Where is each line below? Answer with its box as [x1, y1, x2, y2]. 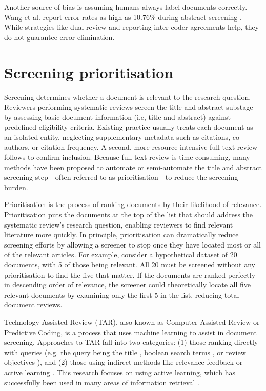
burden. [4, 181, 28, 192]
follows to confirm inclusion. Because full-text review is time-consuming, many [4, 152, 250, 162]
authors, [4, 141, 30, 152]
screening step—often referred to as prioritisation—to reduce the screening [4, 172, 238, 182]
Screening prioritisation [4, 61, 174, 83]
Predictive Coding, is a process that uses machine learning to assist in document [4, 326, 257, 337]
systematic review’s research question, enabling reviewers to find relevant [4, 219, 233, 230]
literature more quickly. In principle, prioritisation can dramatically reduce [4, 229, 239, 240]
